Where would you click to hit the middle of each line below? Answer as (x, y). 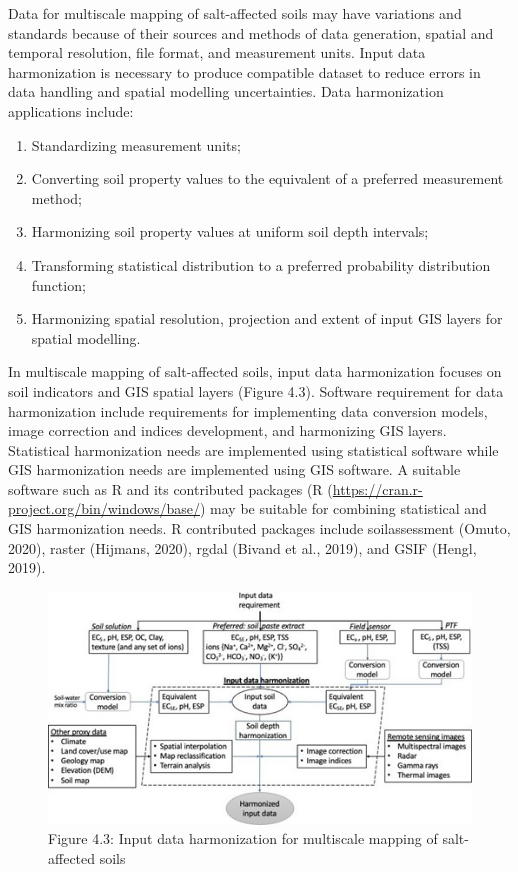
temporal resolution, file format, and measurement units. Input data (217, 52)
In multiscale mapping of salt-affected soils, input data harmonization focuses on (255, 371)
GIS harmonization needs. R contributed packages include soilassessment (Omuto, (259, 528)
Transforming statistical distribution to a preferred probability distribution (261, 264)
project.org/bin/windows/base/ (104, 508)
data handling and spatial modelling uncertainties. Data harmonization (226, 91)
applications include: (71, 110)
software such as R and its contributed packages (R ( (170, 488)
